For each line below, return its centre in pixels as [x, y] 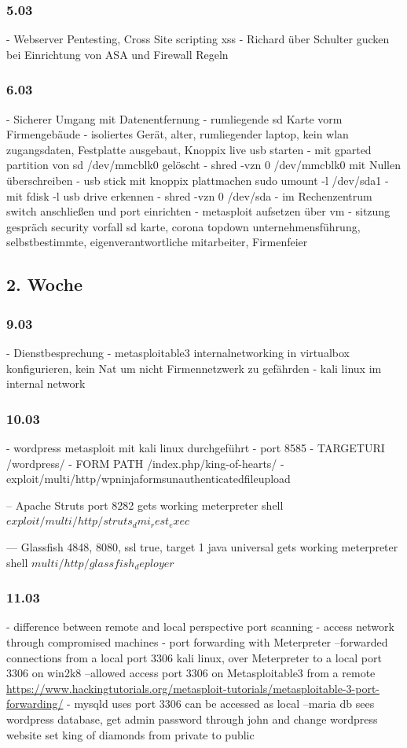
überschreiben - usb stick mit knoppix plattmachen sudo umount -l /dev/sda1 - [198, 180]
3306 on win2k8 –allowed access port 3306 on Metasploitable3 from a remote [191, 673]
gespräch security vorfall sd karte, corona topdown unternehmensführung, [183, 226]
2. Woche [45, 284]
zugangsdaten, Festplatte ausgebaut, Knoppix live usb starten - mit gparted [189, 149]
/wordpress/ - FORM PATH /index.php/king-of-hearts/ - [145, 463]
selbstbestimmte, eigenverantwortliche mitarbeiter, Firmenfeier [157, 242]
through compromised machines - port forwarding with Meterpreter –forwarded [197, 641]
